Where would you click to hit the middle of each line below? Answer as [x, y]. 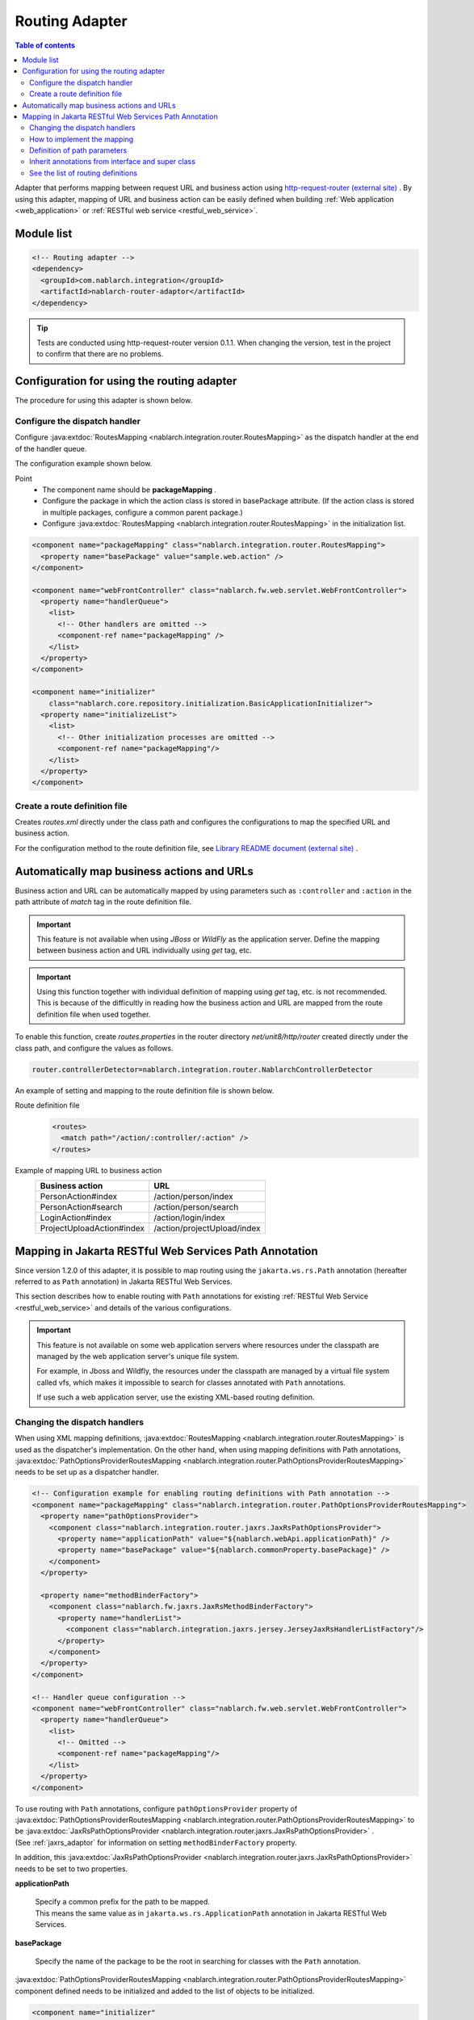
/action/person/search [196, 1207]
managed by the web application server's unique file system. [138, 1356]
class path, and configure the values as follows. [94, 1048]
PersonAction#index [79, 1197]
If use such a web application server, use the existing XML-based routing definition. [176, 1397]
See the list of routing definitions [83, 173]
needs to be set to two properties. [71, 1869]
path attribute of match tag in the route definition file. [103, 902]
